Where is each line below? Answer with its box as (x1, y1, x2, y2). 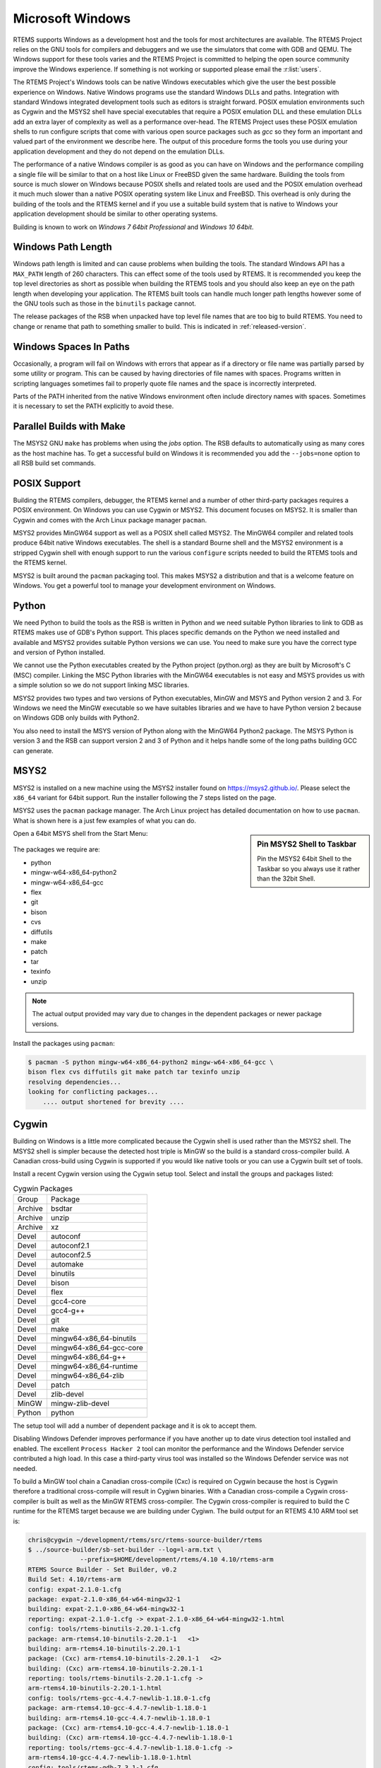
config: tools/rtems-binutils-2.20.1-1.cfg (28, 1625, 181, 1633)
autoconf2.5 (50, 1250, 92, 1260)
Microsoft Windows (13, 11, 131, 26)
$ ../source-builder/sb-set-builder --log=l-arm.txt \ (28, 1545, 222, 1554)
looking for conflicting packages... (28, 1088, 159, 1096)
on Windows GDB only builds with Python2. (13, 714, 140, 722)
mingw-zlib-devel (50, 1399, 109, 1409)
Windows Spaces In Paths (13, 340, 131, 353)
